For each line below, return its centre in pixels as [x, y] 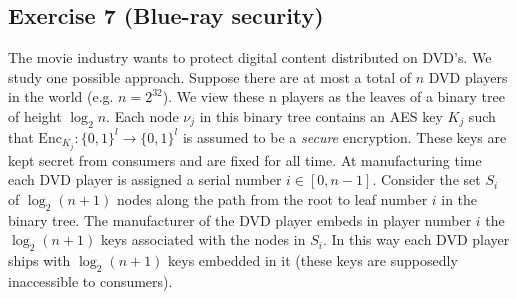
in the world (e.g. [61, 96]
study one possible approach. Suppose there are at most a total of [210, 76]
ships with [39, 260]
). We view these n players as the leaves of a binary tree [333, 96]
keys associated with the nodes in [203, 239]
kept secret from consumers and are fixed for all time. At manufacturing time [245, 159]
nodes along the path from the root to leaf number [272, 199]
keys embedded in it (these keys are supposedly [313, 260]
